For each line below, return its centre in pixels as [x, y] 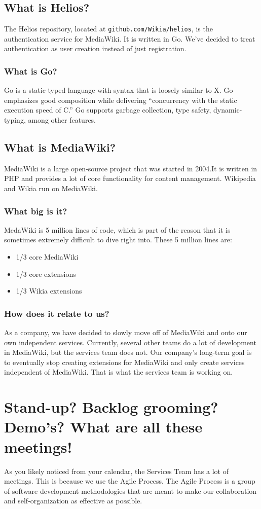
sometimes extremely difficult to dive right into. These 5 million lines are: [118, 240]
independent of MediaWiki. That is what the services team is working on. [119, 372]
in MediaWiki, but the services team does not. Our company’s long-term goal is [128, 352]
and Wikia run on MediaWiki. [51, 188]
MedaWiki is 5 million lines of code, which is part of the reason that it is [117, 229]
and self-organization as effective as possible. [73, 501]
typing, [15, 120]
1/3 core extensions [46, 274]
